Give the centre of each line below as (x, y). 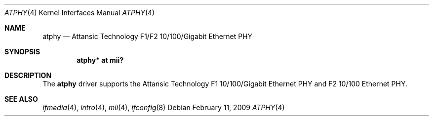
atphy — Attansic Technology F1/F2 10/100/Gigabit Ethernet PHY (148, 36)
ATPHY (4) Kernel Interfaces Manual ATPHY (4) (80, 13)
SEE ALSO (21, 99)
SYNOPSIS (22, 52)
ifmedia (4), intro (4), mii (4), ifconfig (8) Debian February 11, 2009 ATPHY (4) (164, 107)
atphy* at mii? (100, 60)
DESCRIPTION (28, 75)
